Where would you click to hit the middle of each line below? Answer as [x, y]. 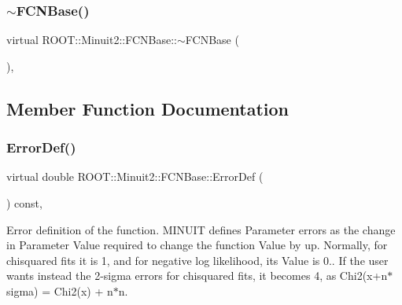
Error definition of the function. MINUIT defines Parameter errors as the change [201, 229]
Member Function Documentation [148, 108]
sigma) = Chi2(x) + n [60, 290]
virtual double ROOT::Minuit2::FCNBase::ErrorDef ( [135, 176]
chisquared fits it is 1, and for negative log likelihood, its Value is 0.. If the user [197, 260]
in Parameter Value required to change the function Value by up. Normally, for [197, 245]
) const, [24, 203]
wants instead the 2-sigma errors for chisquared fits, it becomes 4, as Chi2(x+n [197, 276]
